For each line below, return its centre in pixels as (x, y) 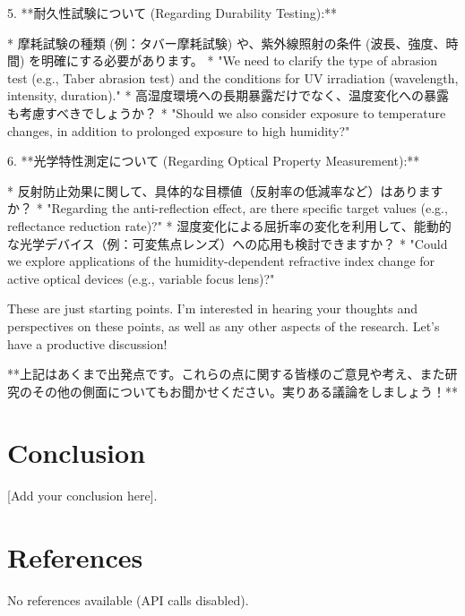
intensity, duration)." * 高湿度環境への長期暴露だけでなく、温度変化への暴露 (228, 95)
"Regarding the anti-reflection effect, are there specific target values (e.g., (247, 208)
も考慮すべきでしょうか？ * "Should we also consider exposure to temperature (227, 112)
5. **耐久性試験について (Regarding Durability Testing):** (172, 13)
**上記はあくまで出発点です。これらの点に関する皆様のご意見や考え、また (226, 374)
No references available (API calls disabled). (128, 600)
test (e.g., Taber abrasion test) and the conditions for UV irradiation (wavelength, (233, 77)
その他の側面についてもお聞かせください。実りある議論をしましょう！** (245, 391)
